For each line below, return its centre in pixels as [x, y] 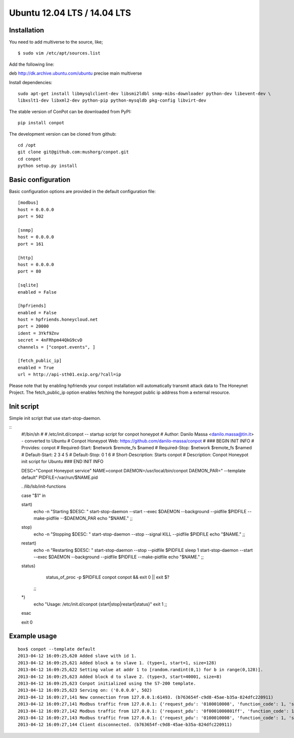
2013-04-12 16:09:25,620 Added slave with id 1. [77, 656]
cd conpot [29, 159]
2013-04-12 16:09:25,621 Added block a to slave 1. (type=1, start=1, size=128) [117, 663]
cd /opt [27, 145]
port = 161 [31, 244]
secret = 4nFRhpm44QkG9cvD [50, 340]
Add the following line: [32, 64]
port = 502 [31, 217]
